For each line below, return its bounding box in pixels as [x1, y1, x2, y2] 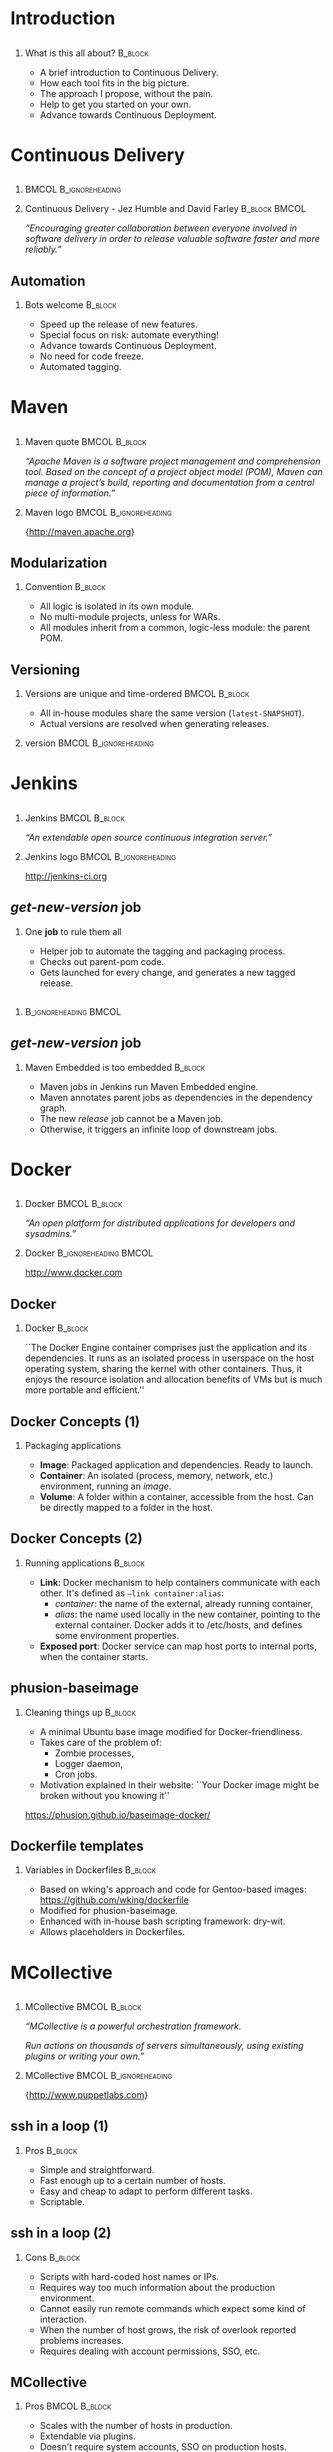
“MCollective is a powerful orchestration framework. [24, 2020, 242, 2032]
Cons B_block [24, 2251, 81, 2263]
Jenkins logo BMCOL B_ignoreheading [24, 850, 177, 862]
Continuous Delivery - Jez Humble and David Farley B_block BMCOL [24, 203, 307, 215]
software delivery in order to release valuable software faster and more [24, 233, 320, 245]
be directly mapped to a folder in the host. [39, 1501, 213, 1513]
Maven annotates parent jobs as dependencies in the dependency [39, 1091, 313, 1103]
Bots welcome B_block [24, 298, 117, 311]
